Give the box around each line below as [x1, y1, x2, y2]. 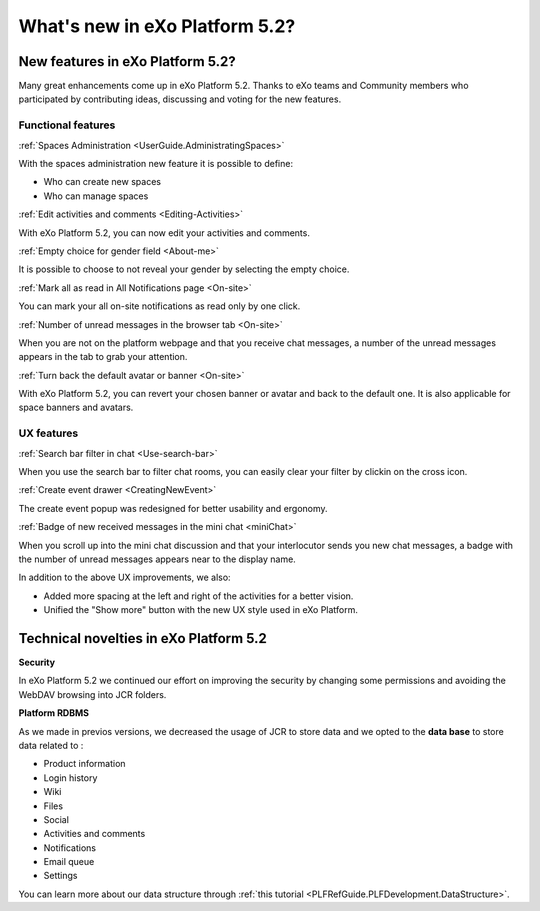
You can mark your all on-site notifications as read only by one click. [18, 300, 301, 312]
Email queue [43, 856, 95, 868]
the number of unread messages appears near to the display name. [18, 553, 297, 565]
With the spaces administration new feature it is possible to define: [18, 157, 294, 169]
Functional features [18, 118, 116, 132]
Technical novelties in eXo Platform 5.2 [18, 630, 267, 647]
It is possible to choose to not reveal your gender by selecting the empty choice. [18, 263, 350, 275]
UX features [18, 426, 79, 440]
